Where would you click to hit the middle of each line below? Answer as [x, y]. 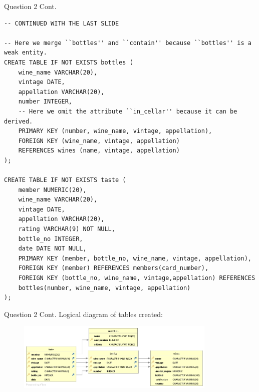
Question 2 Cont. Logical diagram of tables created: [83, 314]
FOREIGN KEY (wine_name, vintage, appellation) [99, 141]
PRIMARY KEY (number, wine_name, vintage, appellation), [115, 131]
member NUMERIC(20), [52, 190]
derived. [19, 121]
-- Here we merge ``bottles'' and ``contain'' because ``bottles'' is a [128, 43]
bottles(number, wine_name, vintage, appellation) [104, 288]
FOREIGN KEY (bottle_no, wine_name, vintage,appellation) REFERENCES [137, 278]
